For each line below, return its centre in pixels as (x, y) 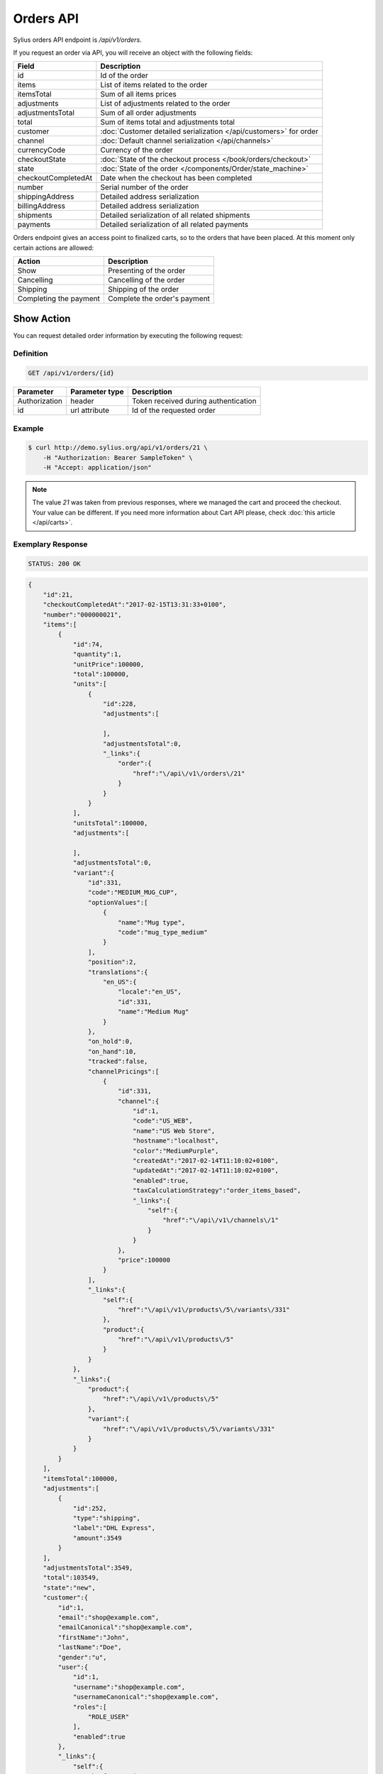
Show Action (42, 318)
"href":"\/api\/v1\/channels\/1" (221, 1220)
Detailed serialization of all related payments (174, 225)
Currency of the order (137, 150)
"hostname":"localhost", (176, 1141)
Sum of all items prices (138, 94)
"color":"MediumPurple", (176, 1151)
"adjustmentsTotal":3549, (88, 1568)
